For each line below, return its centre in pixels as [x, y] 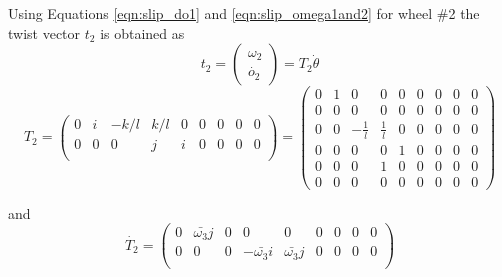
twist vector [44, 32]
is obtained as [142, 32]
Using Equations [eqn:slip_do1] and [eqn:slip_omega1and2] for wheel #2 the [244, 13]
